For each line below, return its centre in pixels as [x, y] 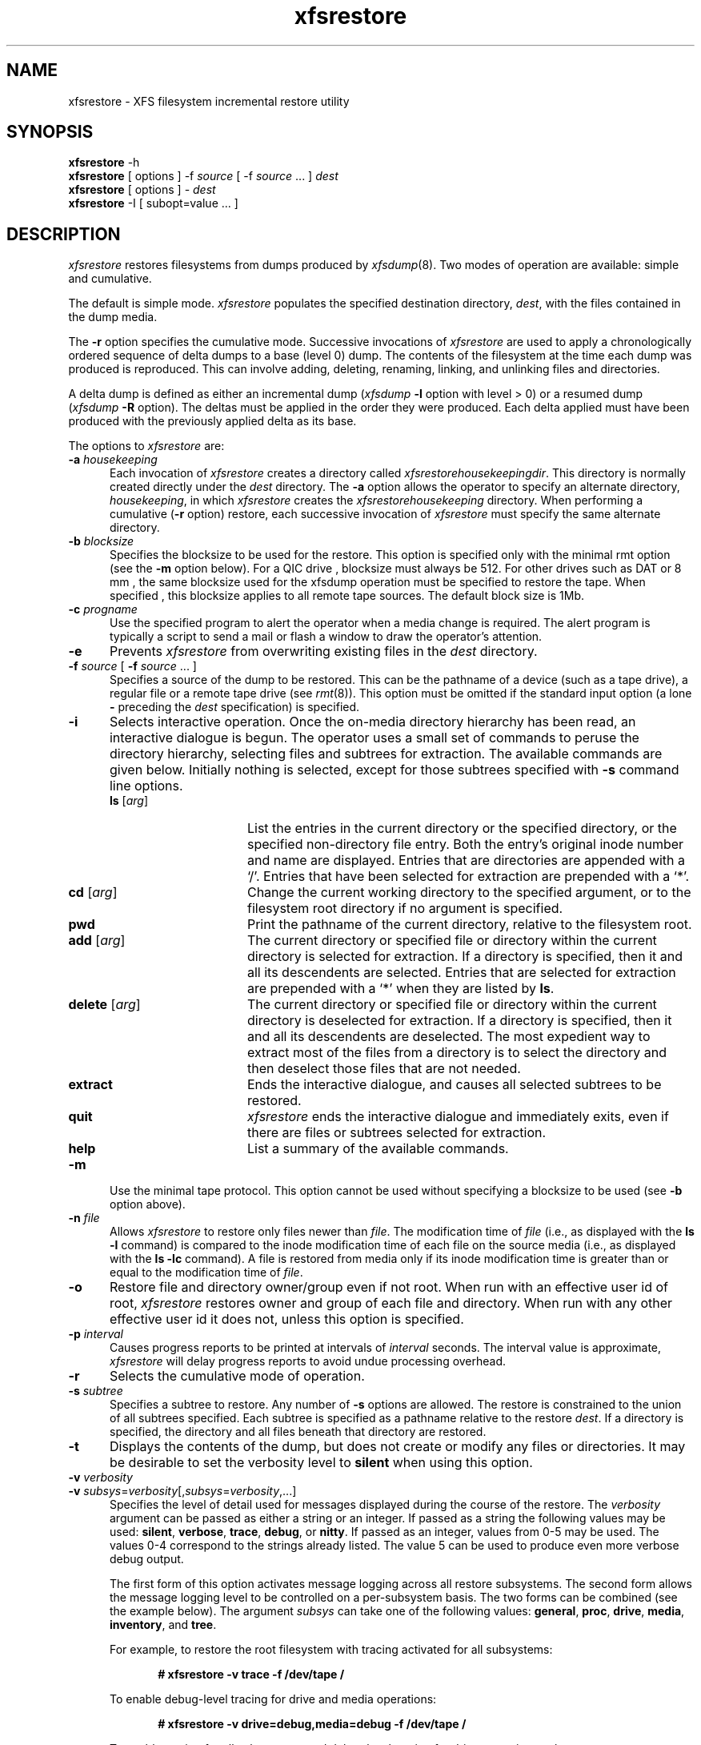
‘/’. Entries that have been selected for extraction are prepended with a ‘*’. [468, 877]
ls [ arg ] [129, 801]
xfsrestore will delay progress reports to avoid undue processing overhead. [308, 1361]
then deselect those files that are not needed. [384, 1069]
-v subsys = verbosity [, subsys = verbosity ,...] [182, 1491]
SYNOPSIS [50, 132]
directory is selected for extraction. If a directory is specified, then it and [465, 957]
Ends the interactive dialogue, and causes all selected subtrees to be [454, 1085]
